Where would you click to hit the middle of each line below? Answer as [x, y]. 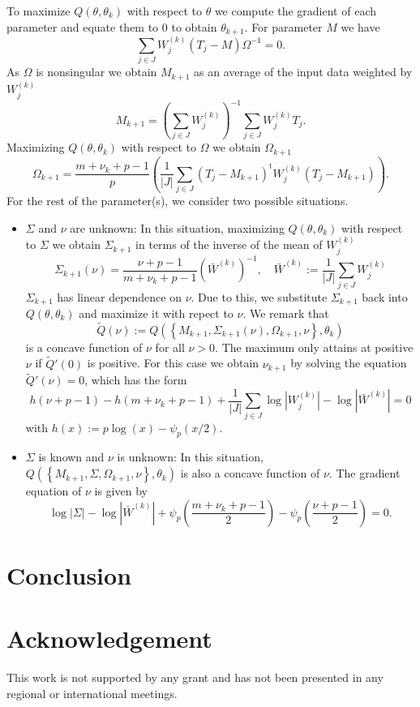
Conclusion [69, 574]
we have [360, 26]
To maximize [39, 11]
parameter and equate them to [83, 26]
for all [170, 347]
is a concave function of [84, 347]
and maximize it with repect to [156, 313]
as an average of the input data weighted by [303, 72]
